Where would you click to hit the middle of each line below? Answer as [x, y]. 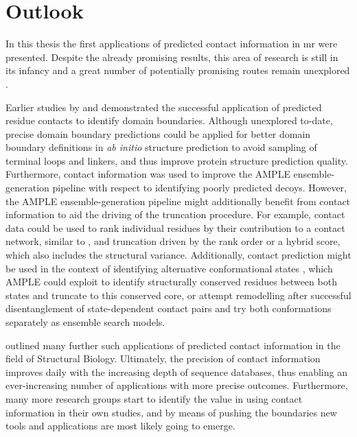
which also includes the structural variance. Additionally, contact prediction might [178, 255]
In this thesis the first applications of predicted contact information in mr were [172, 44]
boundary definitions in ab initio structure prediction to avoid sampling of [161, 147]
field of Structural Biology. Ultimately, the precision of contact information [163, 358]
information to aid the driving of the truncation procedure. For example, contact [175, 214]
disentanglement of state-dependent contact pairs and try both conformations [169, 308]
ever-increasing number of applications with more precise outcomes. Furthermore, [177, 385]
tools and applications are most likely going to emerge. [120, 426]
